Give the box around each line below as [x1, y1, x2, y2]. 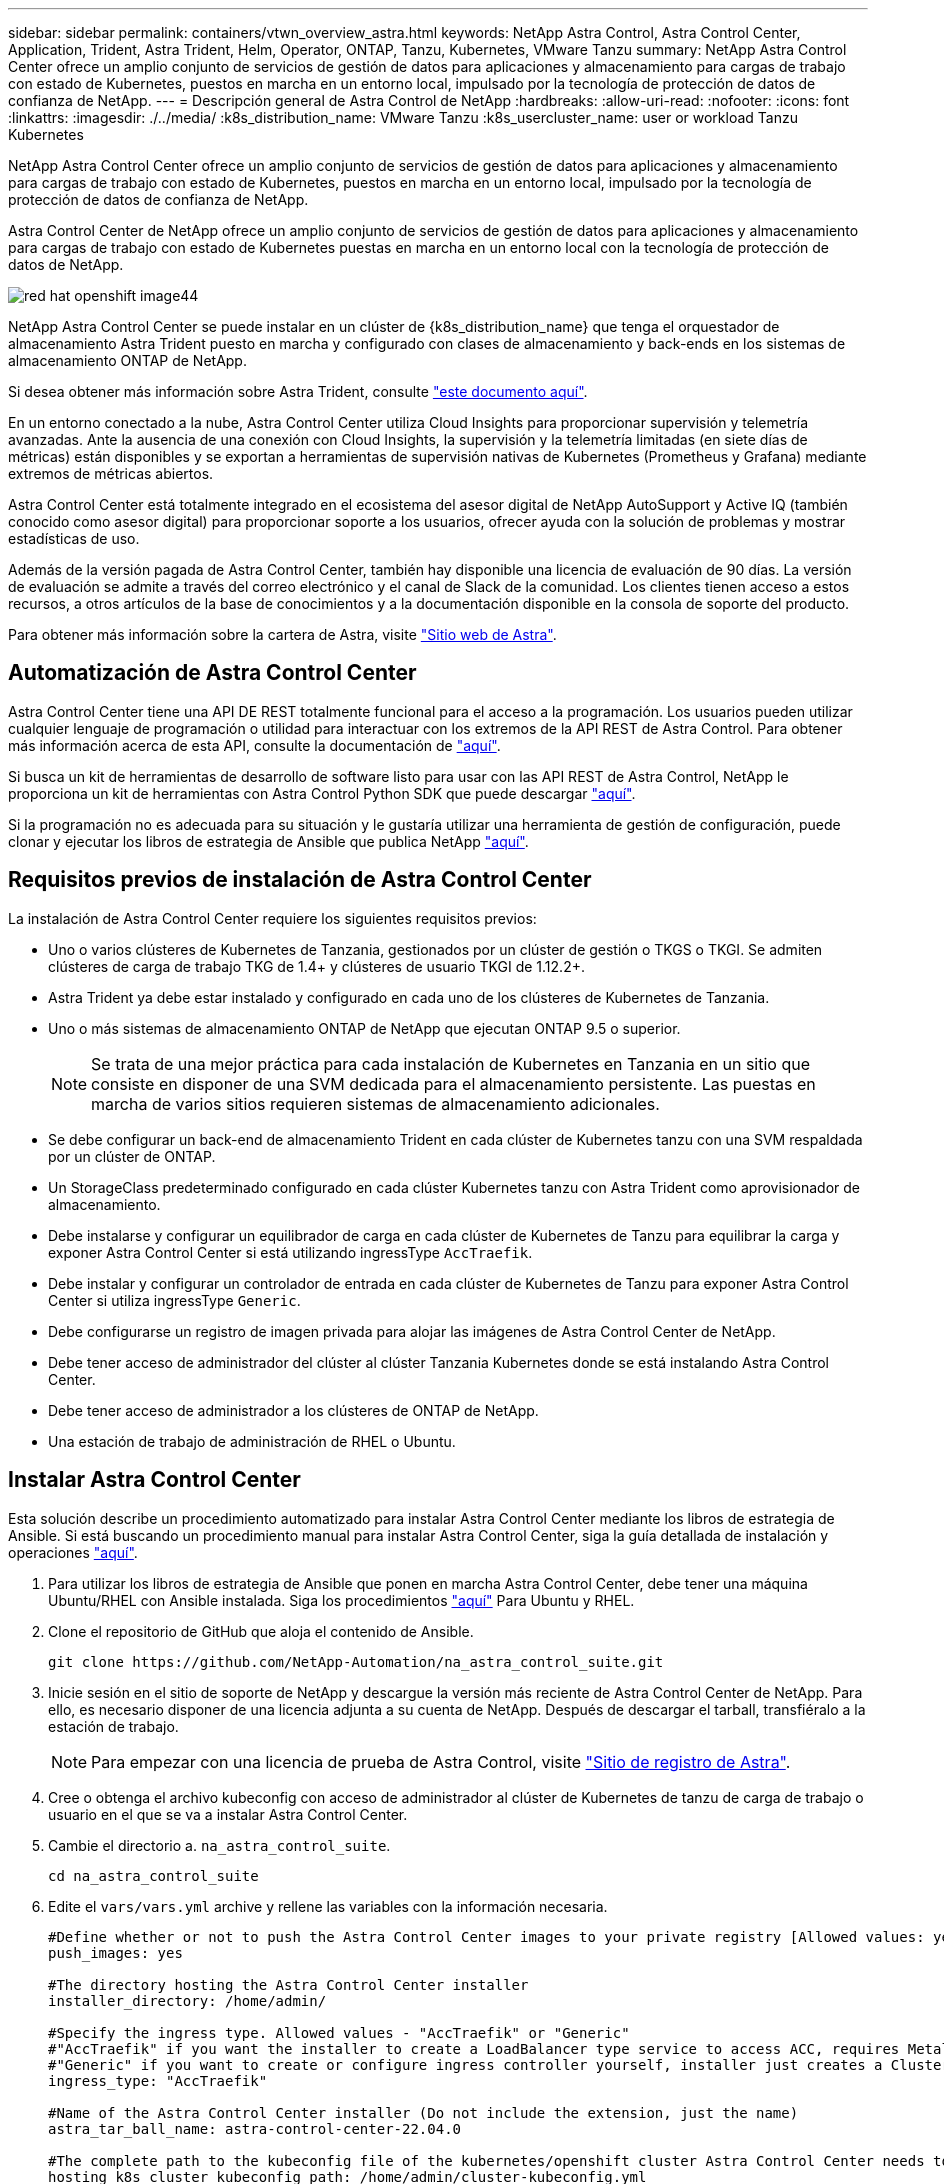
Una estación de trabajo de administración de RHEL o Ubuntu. [48, 1432, 456, 1450]
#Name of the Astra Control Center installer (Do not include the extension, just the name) [48, 2104, 799, 2121]
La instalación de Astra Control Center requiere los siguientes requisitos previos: [8, 909, 537, 927]
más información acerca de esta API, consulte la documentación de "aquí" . [8, 736, 501, 754]
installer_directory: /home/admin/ [48, 1992, 327, 2009]
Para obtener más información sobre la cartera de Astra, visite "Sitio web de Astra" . [8, 626, 557, 643]
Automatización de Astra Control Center [8, 660, 417, 686]
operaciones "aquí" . [8, 1543, 138, 1561]
